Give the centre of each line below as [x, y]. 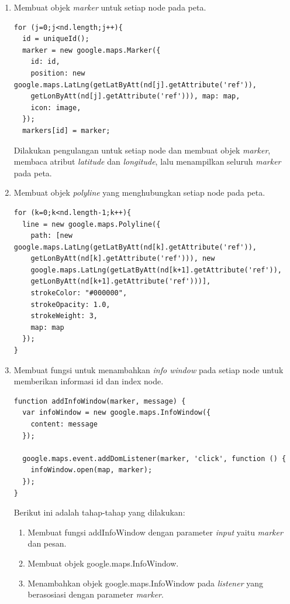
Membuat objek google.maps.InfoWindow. [103, 563]
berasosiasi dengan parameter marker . [96, 594]
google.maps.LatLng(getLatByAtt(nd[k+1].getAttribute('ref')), [156, 270]
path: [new [52, 236]
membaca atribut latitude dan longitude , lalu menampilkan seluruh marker [147, 161]
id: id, [45, 62]
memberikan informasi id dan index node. [89, 381]
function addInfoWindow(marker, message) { [100, 401]
